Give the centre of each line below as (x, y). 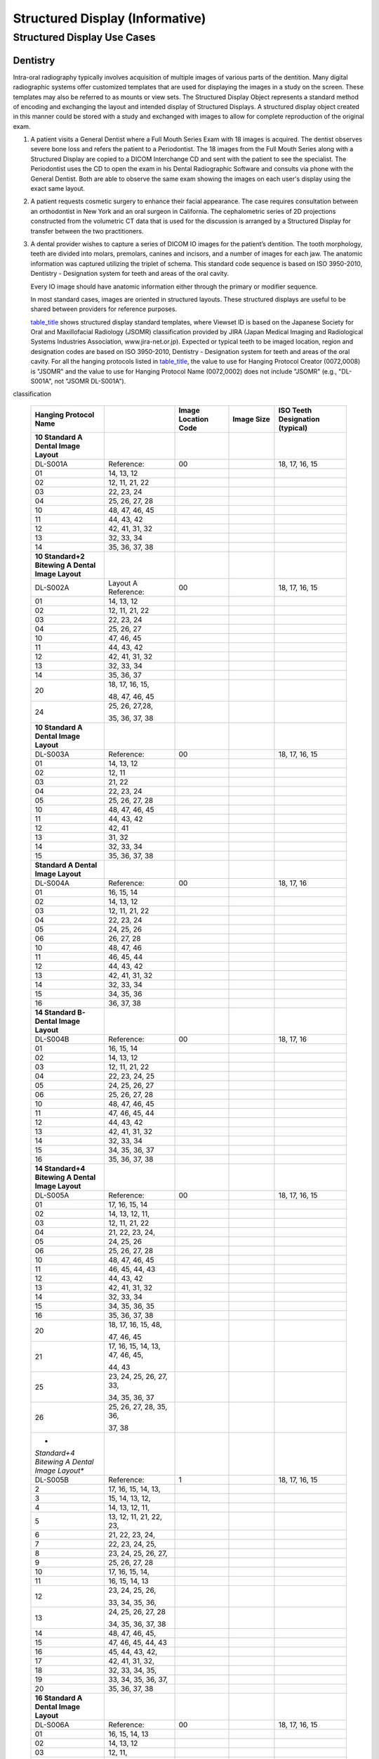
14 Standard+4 (60, 1168)
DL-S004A (52, 883)
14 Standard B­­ (60, 1012)
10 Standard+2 (60, 556)
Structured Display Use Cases (84, 37)
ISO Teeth (295, 410)
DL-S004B (52, 1039)
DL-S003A (52, 754)
